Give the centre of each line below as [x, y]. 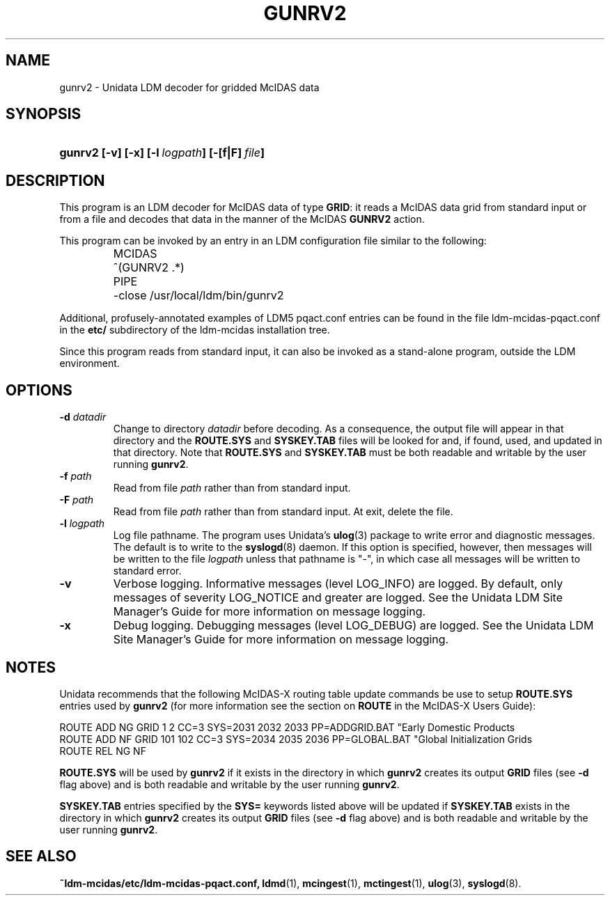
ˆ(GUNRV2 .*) [149, 268]
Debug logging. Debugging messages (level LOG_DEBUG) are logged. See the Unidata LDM [353, 626]
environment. [89, 363]
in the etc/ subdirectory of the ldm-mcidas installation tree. [195, 330]
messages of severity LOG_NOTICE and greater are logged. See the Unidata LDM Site [338, 598]
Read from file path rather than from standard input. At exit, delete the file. [283, 512]
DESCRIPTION [55, 180]
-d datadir [83, 417]
